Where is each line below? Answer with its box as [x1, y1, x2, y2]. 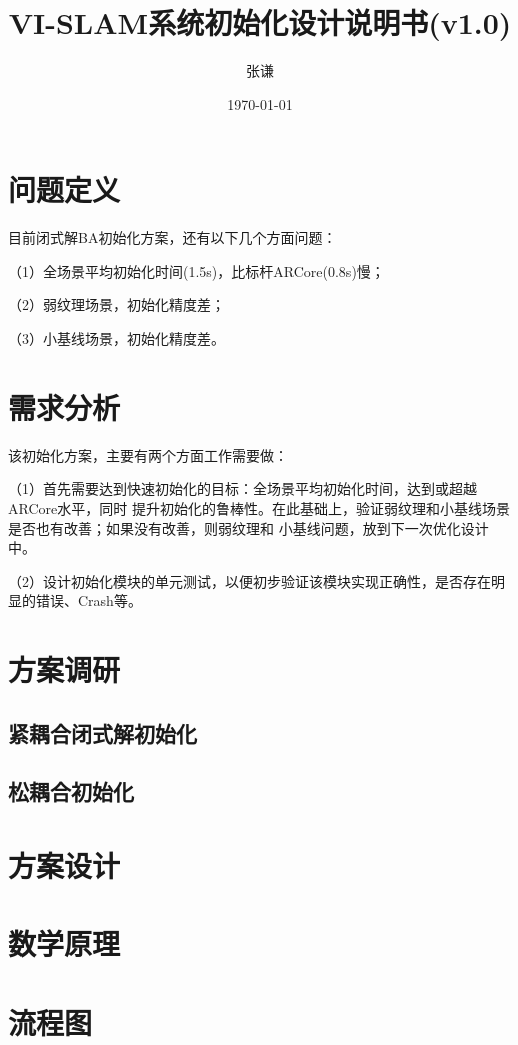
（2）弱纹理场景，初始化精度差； [8, 294, 225, 315]
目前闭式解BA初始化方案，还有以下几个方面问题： [8, 227, 337, 248]
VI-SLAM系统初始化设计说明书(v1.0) [8, 2, 512, 43]
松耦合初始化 [8, 776, 134, 807]
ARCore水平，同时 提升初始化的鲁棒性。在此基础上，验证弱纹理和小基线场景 [8, 497, 510, 518]
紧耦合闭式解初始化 [8, 717, 197, 748]
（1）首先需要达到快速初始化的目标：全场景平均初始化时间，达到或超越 [8, 478, 477, 499]
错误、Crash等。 [35, 590, 142, 611]
